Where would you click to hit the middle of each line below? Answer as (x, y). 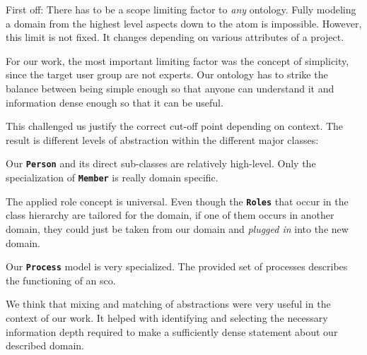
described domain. (45, 345)
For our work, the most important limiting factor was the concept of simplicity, (177, 60)
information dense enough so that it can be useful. (115, 102)
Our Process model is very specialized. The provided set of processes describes (177, 266)
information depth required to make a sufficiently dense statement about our (172, 331)
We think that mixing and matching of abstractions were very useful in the (168, 304)
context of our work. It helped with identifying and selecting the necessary (167, 317)
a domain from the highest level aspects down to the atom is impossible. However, (184, 23)
